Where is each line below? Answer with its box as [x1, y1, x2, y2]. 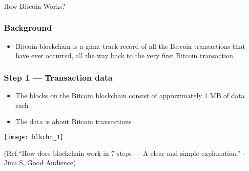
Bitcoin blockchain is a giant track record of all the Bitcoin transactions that [15, 41, 245, 51]
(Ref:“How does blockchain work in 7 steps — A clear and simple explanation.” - [4, 148, 245, 158]
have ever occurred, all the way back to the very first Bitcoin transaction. [15, 50, 235, 61]
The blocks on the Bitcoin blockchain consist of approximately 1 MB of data [15, 90, 245, 101]
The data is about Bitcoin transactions [15, 116, 132, 127]
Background [4, 21, 52, 34]
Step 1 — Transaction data [4, 71, 113, 83]
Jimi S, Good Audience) [4, 157, 76, 168]
